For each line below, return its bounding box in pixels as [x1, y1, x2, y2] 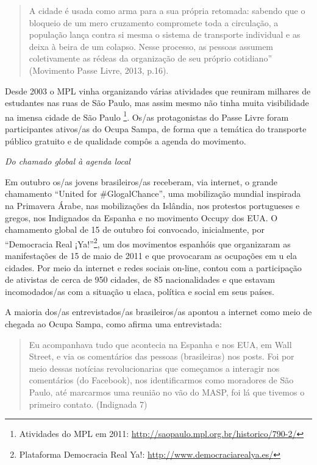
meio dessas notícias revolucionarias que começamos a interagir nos [29, 361, 280, 374]
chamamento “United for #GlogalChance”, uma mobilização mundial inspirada [5, 187, 301, 200]
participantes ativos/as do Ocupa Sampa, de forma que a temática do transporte [5, 122, 307, 135]
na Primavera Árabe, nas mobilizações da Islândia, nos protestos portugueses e [5, 199, 300, 211]
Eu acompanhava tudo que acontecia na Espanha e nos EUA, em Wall [29, 338, 292, 350]
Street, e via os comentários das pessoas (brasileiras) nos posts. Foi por [29, 350, 294, 363]
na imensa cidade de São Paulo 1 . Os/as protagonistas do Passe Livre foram [5, 108, 289, 123]
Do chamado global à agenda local [5, 155, 130, 168]
